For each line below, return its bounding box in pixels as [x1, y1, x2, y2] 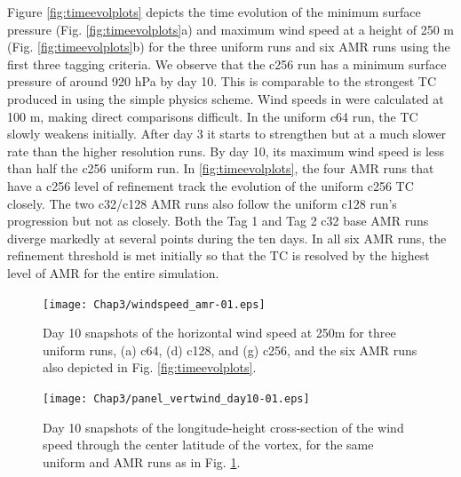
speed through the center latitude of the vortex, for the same [43, 435, 374, 454]
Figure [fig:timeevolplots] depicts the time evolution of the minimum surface [7, 3, 421, 20]
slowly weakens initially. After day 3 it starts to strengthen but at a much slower [7, 124, 447, 143]
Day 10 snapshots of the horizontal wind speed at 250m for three [43, 323, 396, 342]
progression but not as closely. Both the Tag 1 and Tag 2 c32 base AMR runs [7, 211, 429, 230]
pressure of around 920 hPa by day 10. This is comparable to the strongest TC [7, 72, 437, 91]
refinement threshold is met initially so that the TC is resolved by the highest [7, 246, 430, 265]
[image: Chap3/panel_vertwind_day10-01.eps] [43, 392, 310, 405]
